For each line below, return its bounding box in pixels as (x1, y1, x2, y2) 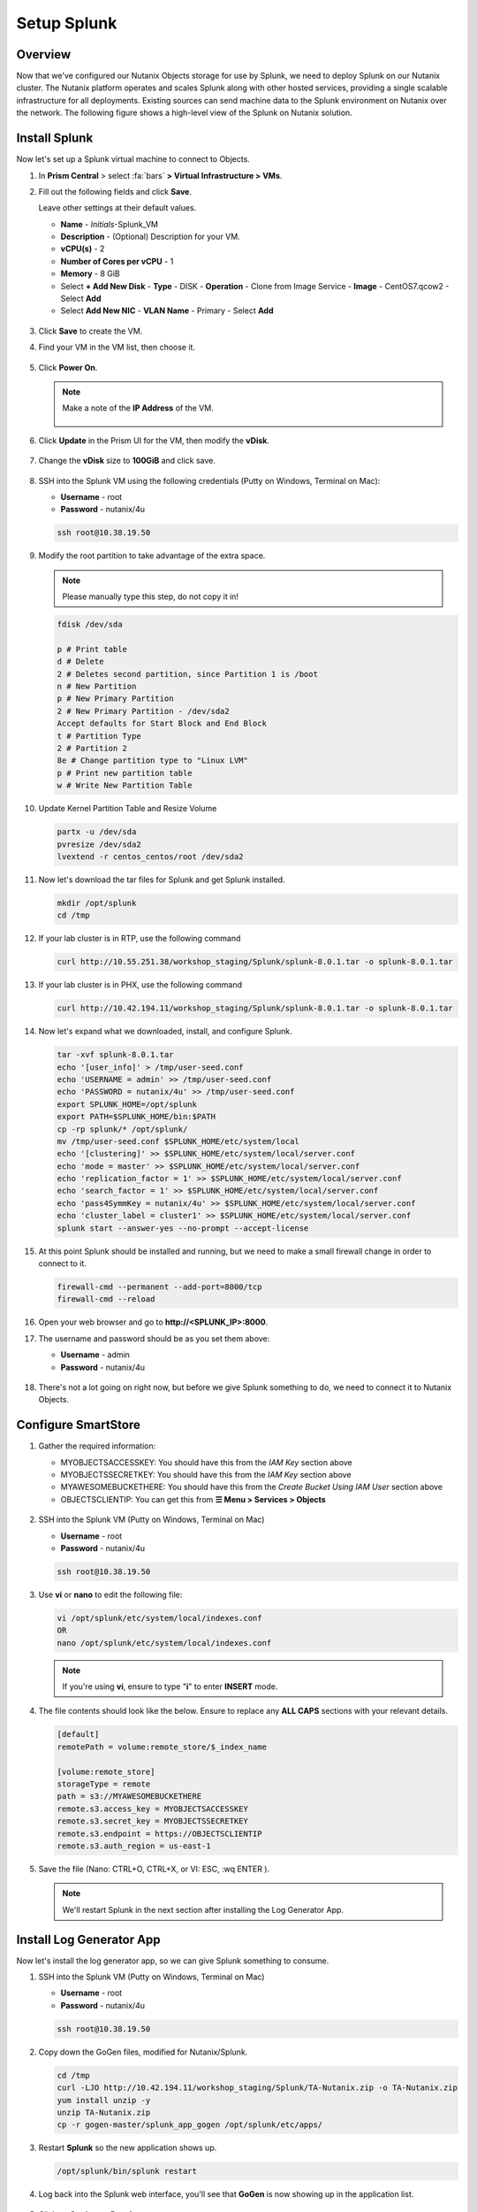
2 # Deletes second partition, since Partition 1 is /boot (57, 669, 318, 679)
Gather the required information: (38, 1440, 156, 1451)
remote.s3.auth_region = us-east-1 (57, 1840, 211, 1851)
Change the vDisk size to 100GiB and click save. (38, 456, 216, 466)
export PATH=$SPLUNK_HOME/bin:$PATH (57, 1111, 216, 1122)
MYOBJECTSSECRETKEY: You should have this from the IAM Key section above (60, 1470, 352, 1480)
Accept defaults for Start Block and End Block (57, 718, 267, 729)
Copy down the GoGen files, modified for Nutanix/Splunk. (38, 2047, 248, 2057)
